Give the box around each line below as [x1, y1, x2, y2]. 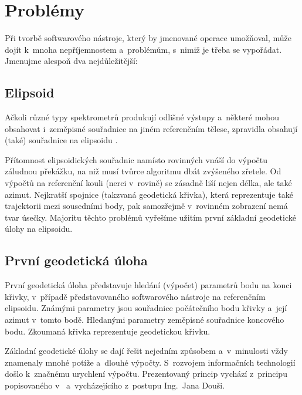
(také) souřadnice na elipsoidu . [5, 134, 118, 146]
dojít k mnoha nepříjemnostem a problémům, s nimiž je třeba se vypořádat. [5, 43, 282, 55]
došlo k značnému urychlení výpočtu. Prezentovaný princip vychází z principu [5, 367, 287, 380]
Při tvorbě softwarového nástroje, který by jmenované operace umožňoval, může [5, 32, 292, 44]
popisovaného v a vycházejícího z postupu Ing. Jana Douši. [5, 379, 225, 391]
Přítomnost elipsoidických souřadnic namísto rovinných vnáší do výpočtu [5, 153, 267, 166]
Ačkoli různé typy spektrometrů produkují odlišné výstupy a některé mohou [5, 111, 279, 123]
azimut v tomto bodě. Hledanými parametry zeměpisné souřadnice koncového [5, 313, 284, 326]
